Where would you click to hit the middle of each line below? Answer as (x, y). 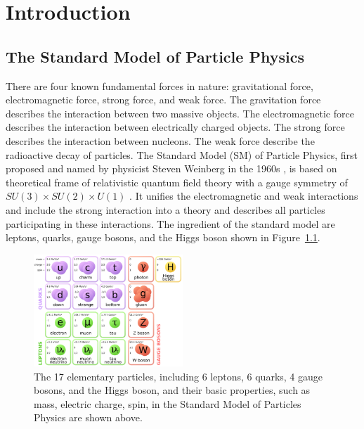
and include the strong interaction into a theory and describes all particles (165, 209)
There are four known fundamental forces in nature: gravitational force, (160, 85)
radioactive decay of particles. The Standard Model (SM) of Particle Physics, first (182, 154)
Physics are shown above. (88, 417)
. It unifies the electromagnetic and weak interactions (244, 196)
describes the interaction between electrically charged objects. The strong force (175, 127)
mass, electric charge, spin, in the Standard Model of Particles (168, 403)
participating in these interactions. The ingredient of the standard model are (170, 223)
